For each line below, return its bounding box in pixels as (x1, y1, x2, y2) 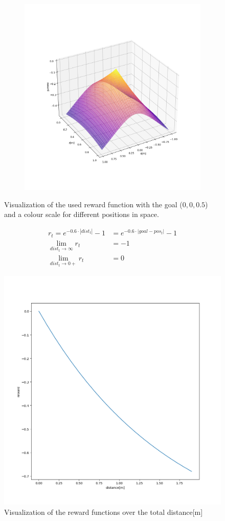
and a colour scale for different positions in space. (4, 209, 159, 220)
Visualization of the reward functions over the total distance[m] (4, 506, 203, 517)
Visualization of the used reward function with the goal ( (4, 199, 183, 209)
